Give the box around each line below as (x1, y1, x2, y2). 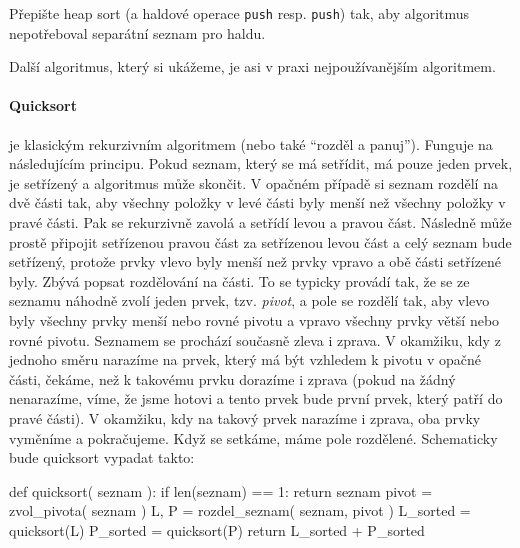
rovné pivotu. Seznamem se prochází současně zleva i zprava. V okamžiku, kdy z (9, 329, 501, 350)
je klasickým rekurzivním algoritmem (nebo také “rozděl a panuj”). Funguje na (9, 133, 493, 154)
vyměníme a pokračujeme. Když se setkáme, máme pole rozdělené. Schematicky (9, 427, 498, 448)
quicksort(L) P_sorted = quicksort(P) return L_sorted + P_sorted (9, 519, 425, 540)
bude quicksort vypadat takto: (9, 447, 195, 468)
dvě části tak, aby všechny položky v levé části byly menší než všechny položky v (9, 192, 506, 213)
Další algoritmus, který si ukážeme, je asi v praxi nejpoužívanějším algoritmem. (9, 56, 496, 77)
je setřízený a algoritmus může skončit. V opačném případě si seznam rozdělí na (9, 172, 498, 193)
